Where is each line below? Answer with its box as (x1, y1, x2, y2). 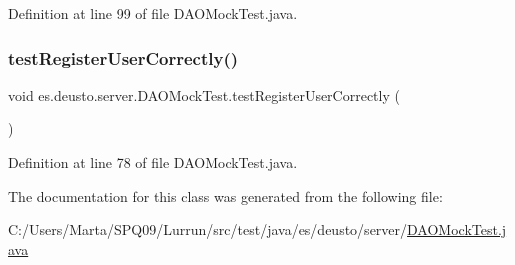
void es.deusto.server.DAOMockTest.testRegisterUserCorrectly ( (8, 84, 400, 105)
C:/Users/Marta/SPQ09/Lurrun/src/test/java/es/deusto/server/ (8, 219, 408, 240)
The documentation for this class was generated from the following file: (8, 185, 443, 206)
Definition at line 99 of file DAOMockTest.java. (8, 3, 298, 23)
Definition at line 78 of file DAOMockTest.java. (8, 152, 298, 172)
